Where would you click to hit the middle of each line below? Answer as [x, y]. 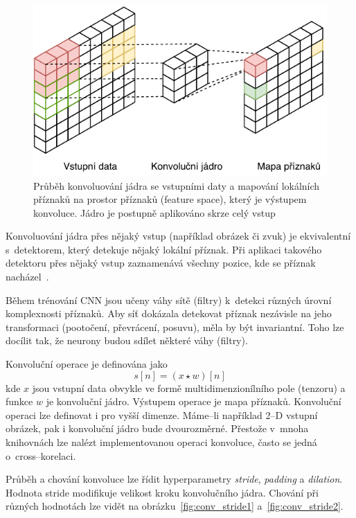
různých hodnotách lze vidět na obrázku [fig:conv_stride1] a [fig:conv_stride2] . [175, 506]
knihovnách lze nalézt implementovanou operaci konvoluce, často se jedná [161, 442]
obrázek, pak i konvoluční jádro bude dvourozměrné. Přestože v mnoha [157, 428]
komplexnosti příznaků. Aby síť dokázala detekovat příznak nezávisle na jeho [169, 313]
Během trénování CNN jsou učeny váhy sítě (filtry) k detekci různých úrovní [169, 300]
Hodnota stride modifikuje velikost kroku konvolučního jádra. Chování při [162, 492]
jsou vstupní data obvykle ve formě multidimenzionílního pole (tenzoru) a [189, 387]
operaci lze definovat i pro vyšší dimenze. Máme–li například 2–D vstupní [162, 414]
